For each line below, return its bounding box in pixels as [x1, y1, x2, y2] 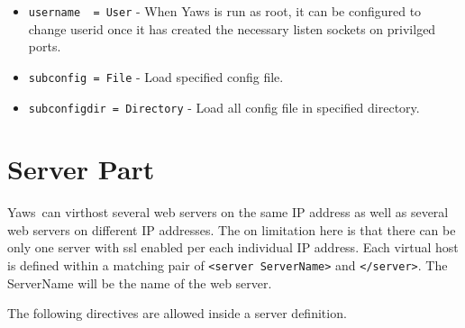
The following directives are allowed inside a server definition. [7, 304, 347, 323]
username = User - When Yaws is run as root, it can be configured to [28, 2, 422, 20]
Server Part [7, 150, 155, 187]
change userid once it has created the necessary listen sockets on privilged [28, 19, 436, 38]
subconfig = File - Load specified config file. [28, 67, 284, 86]
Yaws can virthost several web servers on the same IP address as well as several [7, 203, 449, 222]
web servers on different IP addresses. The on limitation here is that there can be [7, 220, 456, 239]
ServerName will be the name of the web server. [7, 273, 272, 292]
